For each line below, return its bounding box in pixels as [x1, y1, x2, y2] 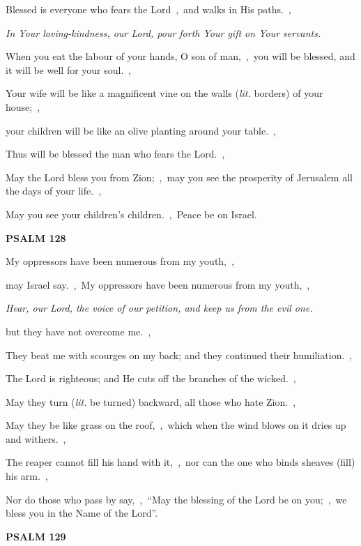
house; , [6, 99, 40, 114]
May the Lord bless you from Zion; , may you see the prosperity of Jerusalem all [6, 169, 353, 184]
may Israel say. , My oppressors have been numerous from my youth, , [6, 277, 310, 291]
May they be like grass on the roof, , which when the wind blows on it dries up [6, 418, 346, 432]
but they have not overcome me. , [6, 324, 151, 338]
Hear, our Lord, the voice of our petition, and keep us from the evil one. [6, 301, 313, 315]
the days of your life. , [6, 183, 102, 198]
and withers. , [6, 431, 66, 446]
